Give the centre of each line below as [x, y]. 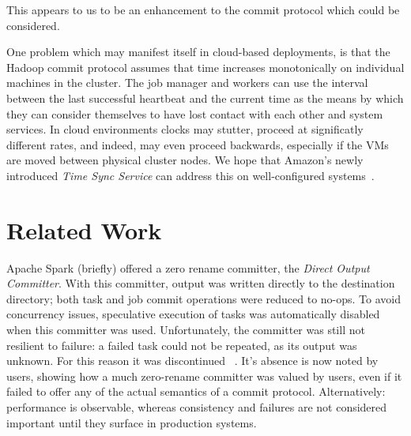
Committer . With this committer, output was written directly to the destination [201, 283]
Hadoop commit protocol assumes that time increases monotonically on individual [205, 67]
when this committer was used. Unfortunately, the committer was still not [186, 330]
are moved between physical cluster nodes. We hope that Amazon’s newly [185, 160]
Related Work [84, 229]
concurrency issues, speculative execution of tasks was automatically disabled [193, 314]
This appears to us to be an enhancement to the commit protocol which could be [203, 9]
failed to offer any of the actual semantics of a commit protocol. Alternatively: [196, 391]
